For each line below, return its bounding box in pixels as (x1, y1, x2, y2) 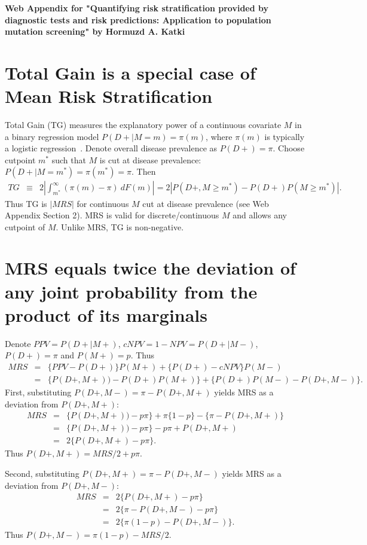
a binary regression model (5, 130, 99, 142)
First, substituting (5, 386, 72, 398)
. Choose (273, 142, 305, 154)
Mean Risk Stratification (5, 84, 213, 108)
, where (206, 130, 233, 142)
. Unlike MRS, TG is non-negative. (56, 220, 184, 233)
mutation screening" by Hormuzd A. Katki (5, 25, 185, 38)
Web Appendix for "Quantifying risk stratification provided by (5, 2, 269, 14)
